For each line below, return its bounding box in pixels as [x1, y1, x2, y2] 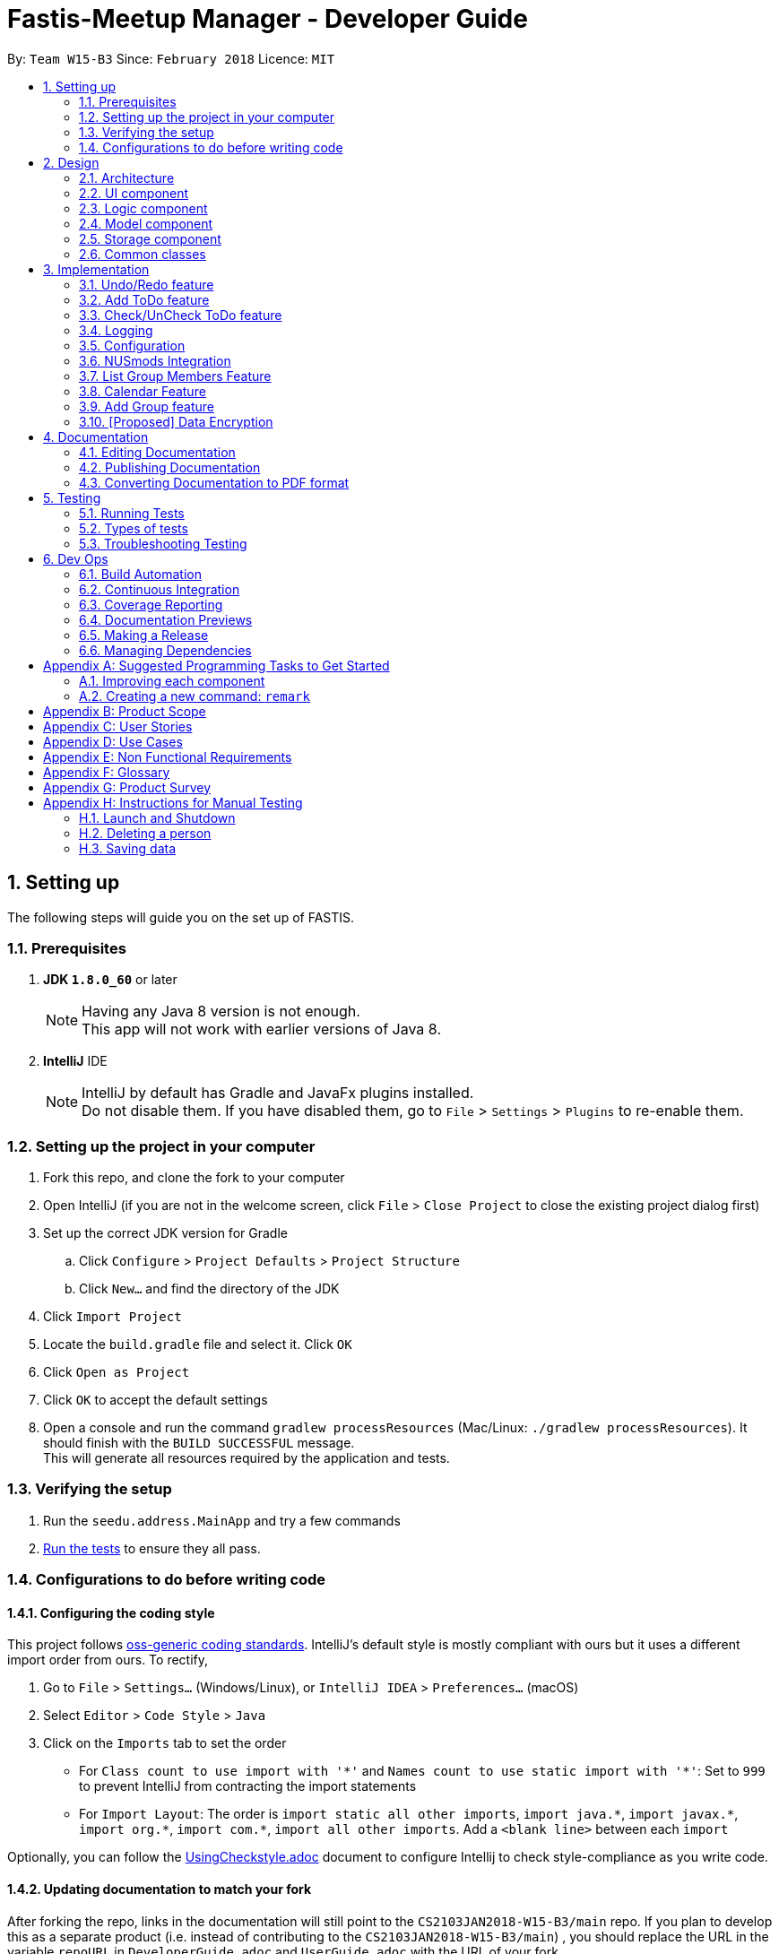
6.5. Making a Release [79, 627, 209, 643]
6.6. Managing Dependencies [79, 642, 252, 658]
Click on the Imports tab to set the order [43, 1735, 287, 1751]
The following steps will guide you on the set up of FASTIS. [7, 909, 355, 925]
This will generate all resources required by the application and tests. [43, 1450, 450, 1466]
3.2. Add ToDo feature [79, 291, 210, 307]
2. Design [43, 154, 100, 170]
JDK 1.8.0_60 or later [43, 972, 177, 988]
